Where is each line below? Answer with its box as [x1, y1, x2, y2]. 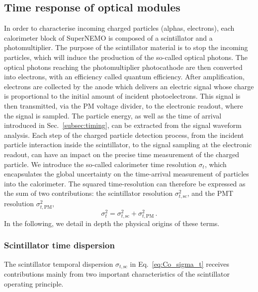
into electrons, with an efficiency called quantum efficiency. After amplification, [4, 71, 245, 82]
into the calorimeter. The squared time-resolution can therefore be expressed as [4, 178, 246, 188]
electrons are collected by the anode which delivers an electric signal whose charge [4, 81, 254, 91]
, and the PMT [187, 188, 234, 198]
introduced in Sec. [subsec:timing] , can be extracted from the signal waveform [4, 120, 242, 130]
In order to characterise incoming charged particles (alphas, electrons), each [4, 23, 235, 33]
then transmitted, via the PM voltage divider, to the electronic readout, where [4, 100, 243, 111]
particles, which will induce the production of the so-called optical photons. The [4, 52, 248, 62]
